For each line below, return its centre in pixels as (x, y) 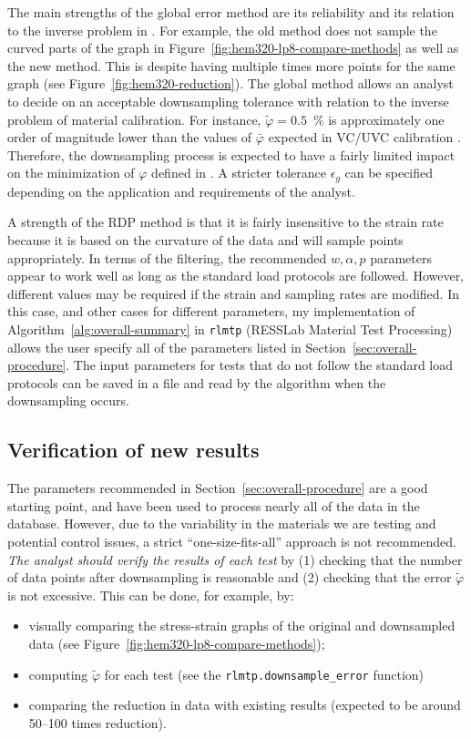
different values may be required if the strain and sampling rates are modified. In (233, 293)
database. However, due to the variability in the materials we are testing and (222, 523)
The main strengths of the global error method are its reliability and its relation (231, 12)
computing (58, 674)
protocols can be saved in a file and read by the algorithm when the (197, 382)
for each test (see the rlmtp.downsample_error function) (264, 674)
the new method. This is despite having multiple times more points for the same (231, 65)
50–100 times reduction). (97, 722)
